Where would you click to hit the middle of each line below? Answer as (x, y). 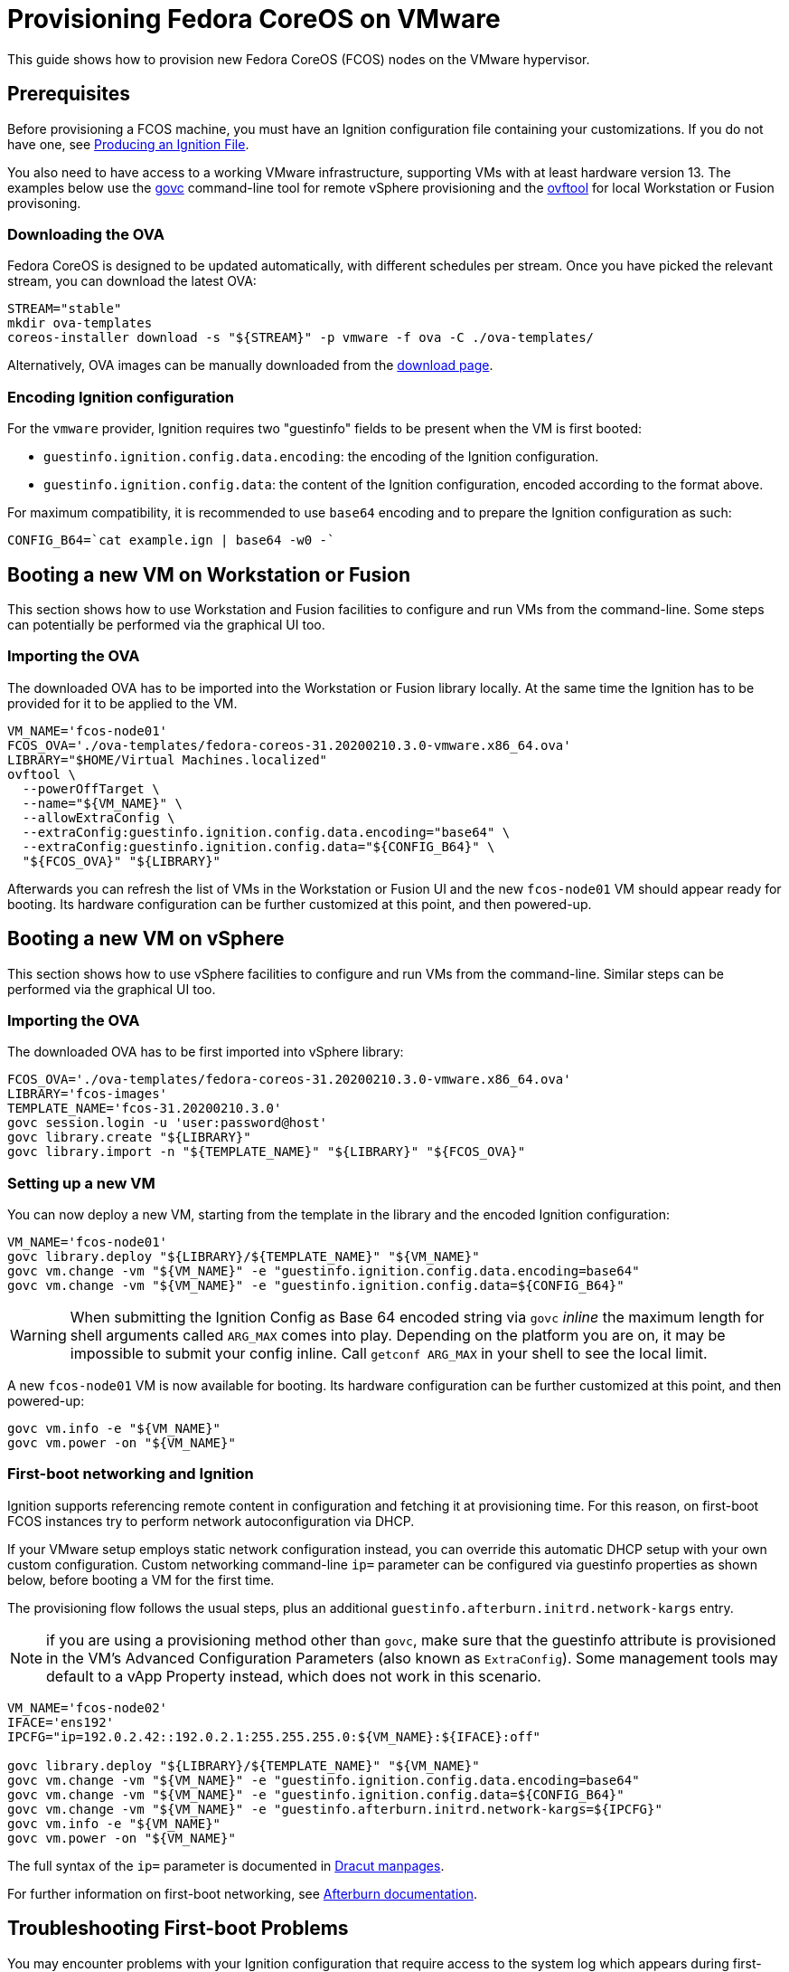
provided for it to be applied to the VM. (122, 703)
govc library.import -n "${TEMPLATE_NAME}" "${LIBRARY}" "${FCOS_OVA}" (267, 1152)
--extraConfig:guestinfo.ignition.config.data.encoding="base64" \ (266, 832)
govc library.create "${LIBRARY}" (129, 1138)
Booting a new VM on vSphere (146, 939)
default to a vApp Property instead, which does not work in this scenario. (294, 1676)
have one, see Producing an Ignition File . (128, 144)
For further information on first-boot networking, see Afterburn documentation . (242, 1893)
